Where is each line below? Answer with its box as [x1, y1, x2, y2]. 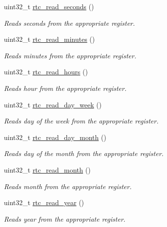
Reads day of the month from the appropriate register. [4, 148, 164, 158]
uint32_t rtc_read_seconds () [4, 1, 94, 11]
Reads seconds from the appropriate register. [4, 17, 135, 28]
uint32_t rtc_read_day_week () [4, 99, 102, 109]
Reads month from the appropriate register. [4, 181, 132, 191]
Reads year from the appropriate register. [4, 213, 126, 224]
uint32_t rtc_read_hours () [4, 67, 88, 77]
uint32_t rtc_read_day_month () [4, 132, 106, 142]
